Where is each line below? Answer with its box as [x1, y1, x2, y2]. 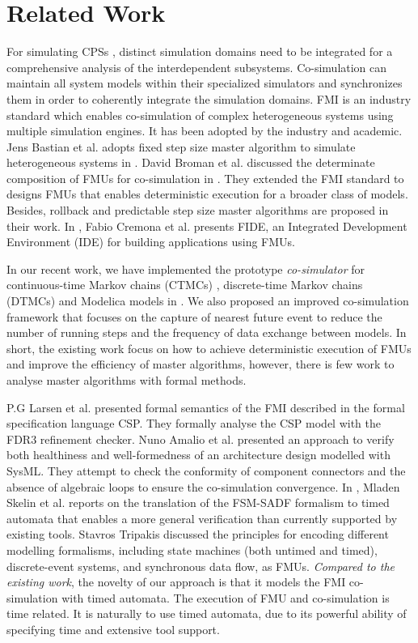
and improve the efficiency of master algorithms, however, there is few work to [6, 356, 395, 373]
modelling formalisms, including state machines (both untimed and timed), [6, 541, 378, 558]
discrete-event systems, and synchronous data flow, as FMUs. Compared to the [6, 557, 395, 574]
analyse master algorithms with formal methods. [6, 372, 247, 388]
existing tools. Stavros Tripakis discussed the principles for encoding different [6, 526, 389, 543]
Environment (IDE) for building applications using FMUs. [6, 233, 295, 250]
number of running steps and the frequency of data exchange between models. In [6, 324, 407, 341]
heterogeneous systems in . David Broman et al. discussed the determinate [6, 154, 375, 171]
